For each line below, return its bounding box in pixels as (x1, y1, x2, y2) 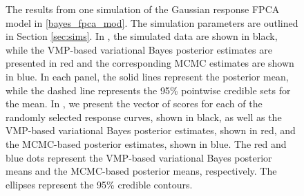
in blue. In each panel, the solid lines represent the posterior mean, (6, 69, 289, 83)
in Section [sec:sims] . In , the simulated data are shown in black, (6, 29, 278, 43)
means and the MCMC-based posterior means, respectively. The (6, 164, 277, 178)
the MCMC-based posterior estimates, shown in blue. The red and (6, 136, 287, 151)
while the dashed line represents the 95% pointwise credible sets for (6, 83, 291, 97)
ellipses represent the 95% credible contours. (6, 177, 193, 191)
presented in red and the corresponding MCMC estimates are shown (6, 56, 294, 70)
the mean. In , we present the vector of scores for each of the (6, 96, 263, 111)
